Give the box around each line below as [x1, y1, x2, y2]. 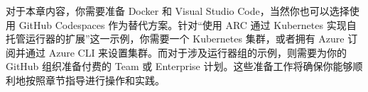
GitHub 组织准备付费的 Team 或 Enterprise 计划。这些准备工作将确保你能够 [6, 59, 353, 74]
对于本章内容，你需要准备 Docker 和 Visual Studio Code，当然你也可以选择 [6, 4, 350, 18]
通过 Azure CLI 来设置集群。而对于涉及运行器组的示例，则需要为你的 [25, 45, 347, 59]
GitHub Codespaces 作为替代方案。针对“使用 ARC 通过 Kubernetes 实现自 [18, 17, 357, 32]
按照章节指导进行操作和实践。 [25, 72, 165, 87]
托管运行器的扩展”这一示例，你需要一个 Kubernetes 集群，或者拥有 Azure [6, 31, 345, 46]
